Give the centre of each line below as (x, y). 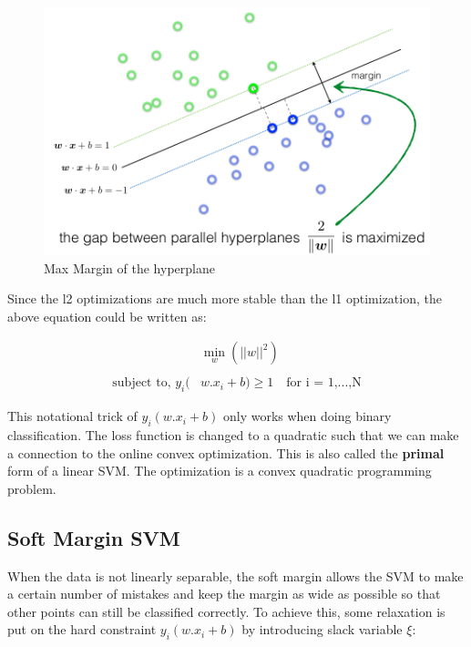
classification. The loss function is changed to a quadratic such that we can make (233, 435)
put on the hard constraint (82, 629)
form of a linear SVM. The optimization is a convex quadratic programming (220, 471)
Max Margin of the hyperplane (129, 267)
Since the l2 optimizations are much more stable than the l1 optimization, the (225, 298)
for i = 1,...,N (324, 383)
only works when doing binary (307, 416)
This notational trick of (72, 416)
